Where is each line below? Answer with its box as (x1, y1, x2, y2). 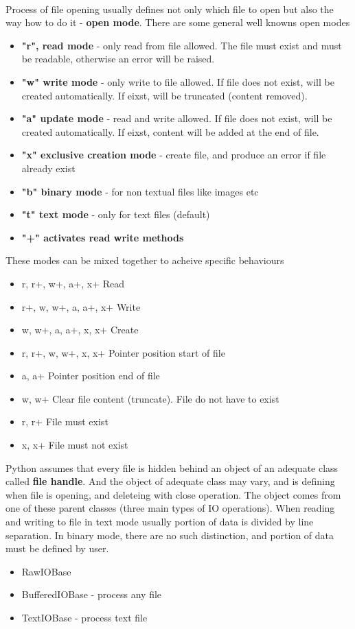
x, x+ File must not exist (21, 438, 128, 452)
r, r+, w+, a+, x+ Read (21, 276, 125, 290)
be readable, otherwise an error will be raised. (21, 51, 215, 66)
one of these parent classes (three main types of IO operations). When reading (5, 501, 335, 515)
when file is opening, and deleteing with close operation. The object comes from (5, 487, 341, 501)
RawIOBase (21, 564, 71, 578)
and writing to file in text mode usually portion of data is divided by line (5, 514, 314, 529)
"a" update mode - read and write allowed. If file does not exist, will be (21, 111, 332, 126)
